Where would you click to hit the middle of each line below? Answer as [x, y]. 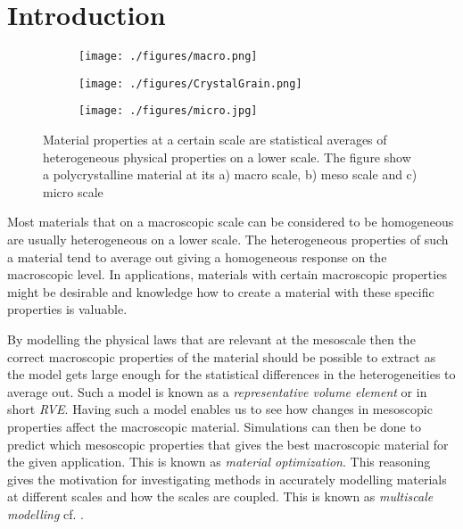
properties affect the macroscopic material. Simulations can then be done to [214, 426]
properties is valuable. [67, 309]
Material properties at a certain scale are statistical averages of [215, 140]
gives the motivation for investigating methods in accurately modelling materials [227, 479]
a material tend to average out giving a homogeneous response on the [197, 256]
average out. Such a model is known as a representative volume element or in [217, 391]
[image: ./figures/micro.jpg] [168, 111]
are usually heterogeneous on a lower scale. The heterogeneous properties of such [228, 240]
